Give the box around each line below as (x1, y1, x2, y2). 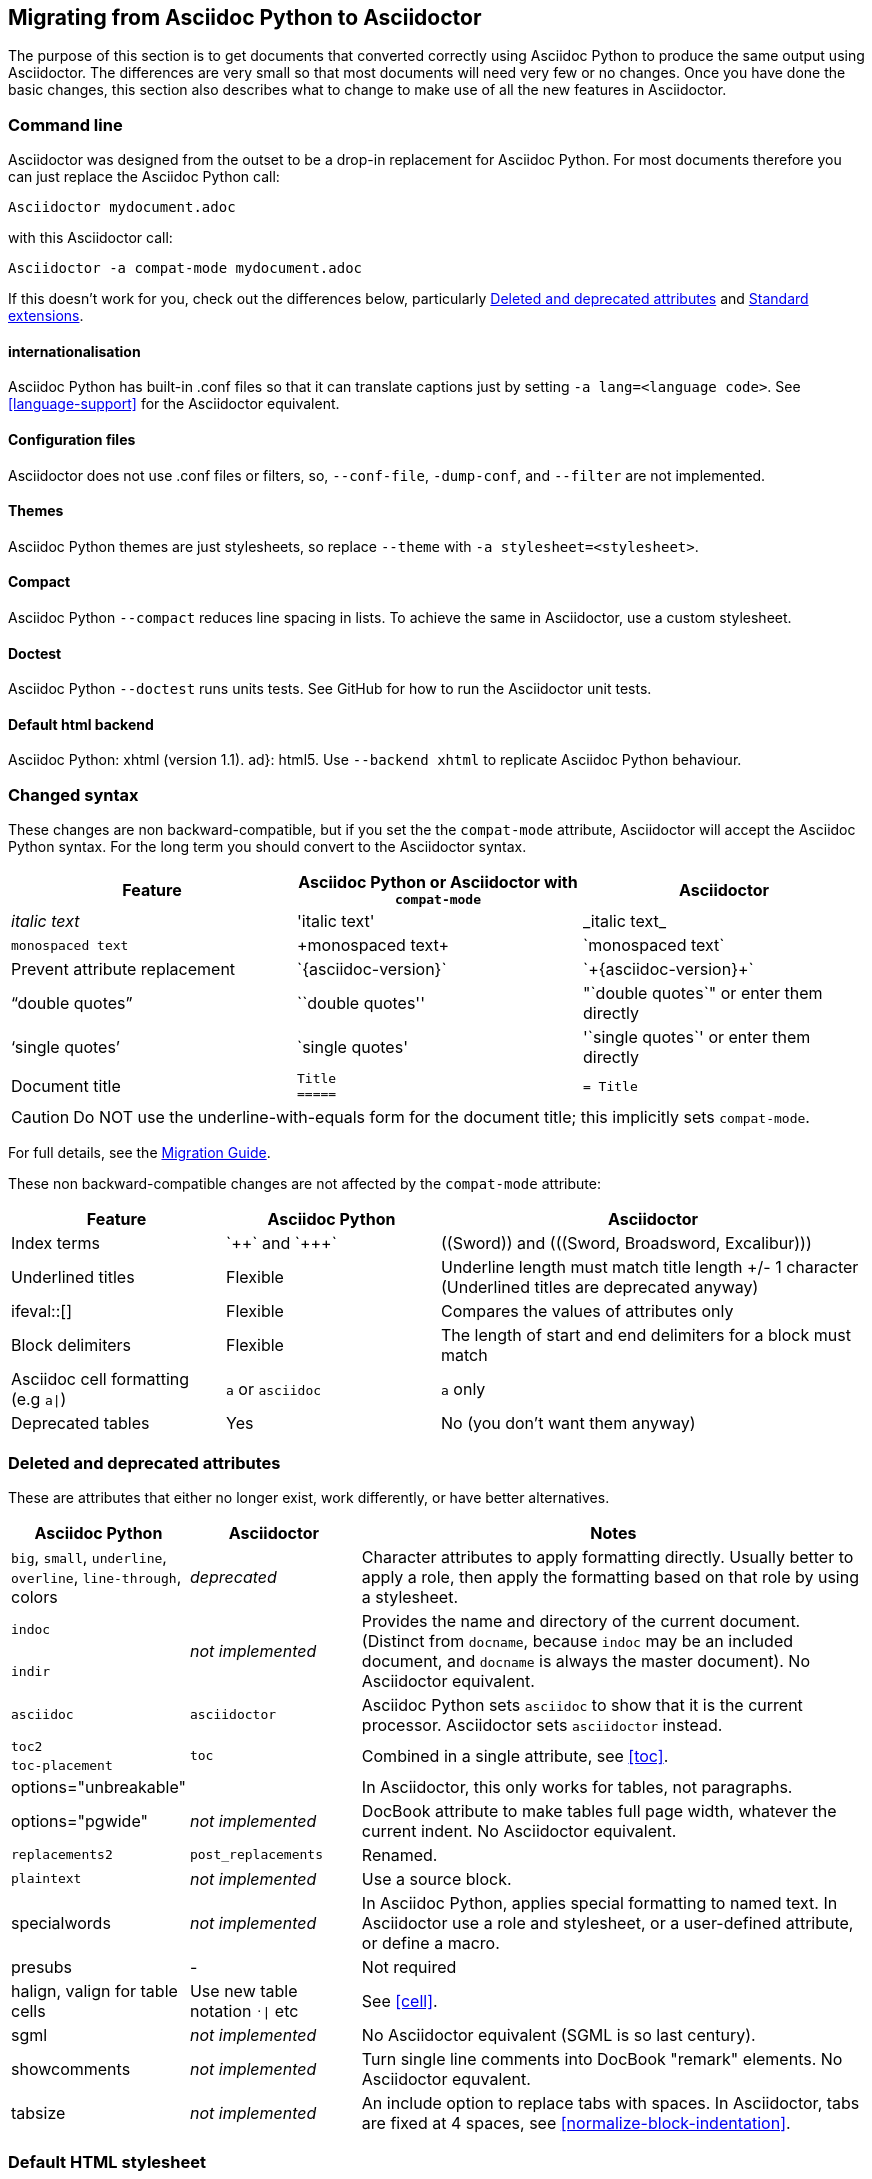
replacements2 (11, 1847, 113, 1863)
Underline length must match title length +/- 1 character (441, 1257, 859, 1278)
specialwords (11, 1912, 111, 1933)
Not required (361, 1956, 457, 1977)
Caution (11, 1107, 70, 1128)
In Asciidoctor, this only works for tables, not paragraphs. (361, 1776, 793, 1797)
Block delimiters (11, 1335, 131, 1356)
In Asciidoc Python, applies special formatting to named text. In (361, 1892, 838, 1913)
